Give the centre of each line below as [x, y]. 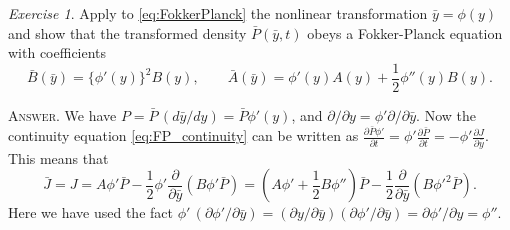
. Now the [446, 114]
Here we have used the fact [90, 212]
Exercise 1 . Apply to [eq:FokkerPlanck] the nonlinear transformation [218, 13]
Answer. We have [62, 114]
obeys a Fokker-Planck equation [405, 32]
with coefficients [57, 52]
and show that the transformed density [127, 32]
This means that [58, 157]
